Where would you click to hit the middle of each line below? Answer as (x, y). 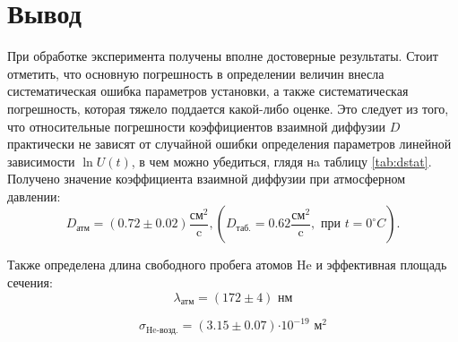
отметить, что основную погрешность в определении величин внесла (196, 73)
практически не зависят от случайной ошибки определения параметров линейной (229, 144)
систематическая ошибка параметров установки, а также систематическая (208, 91)
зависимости (41, 161)
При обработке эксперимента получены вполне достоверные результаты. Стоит (223, 56)
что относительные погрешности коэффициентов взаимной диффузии (196, 126)
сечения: (30, 282)
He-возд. (162, 330)
